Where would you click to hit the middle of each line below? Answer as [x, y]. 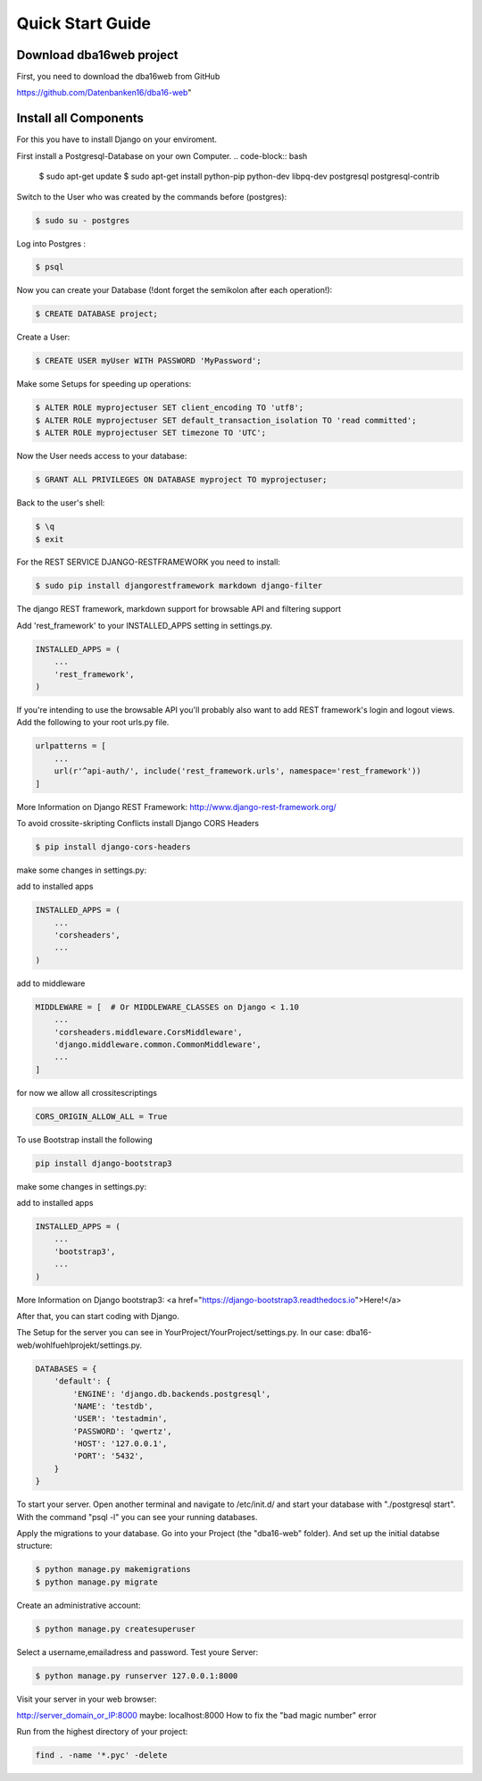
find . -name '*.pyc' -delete [101, 1756]
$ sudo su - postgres [83, 220]
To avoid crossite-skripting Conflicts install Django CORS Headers [137, 823]
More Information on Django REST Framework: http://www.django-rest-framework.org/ [176, 807]
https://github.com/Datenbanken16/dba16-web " [104, 93]
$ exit [50, 539]
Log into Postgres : [51, 243]
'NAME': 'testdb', [113, 1406]
